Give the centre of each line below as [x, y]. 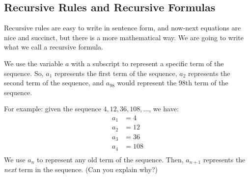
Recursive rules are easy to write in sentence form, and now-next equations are [123, 28]
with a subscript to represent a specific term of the [148, 63]
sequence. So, [24, 73]
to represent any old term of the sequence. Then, [110, 159]
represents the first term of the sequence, [116, 73]
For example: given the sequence [53, 109]
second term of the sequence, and [54, 83]
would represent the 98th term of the [173, 83]
